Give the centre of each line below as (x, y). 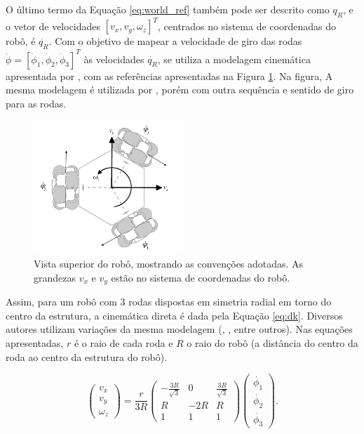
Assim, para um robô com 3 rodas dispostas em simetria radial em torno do (169, 302)
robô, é (21, 41)
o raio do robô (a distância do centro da (272, 342)
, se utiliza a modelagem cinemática (234, 59)
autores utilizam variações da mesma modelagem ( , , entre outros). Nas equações (179, 329)
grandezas (55, 277)
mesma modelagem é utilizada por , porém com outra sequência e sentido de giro (180, 90)
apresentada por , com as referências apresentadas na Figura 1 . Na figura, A (169, 75)
